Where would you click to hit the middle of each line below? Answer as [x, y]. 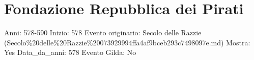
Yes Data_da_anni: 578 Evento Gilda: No [70, 52]
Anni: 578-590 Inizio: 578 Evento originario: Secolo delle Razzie [103, 33]
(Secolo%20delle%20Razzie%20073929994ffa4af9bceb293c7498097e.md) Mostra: [127, 42]
